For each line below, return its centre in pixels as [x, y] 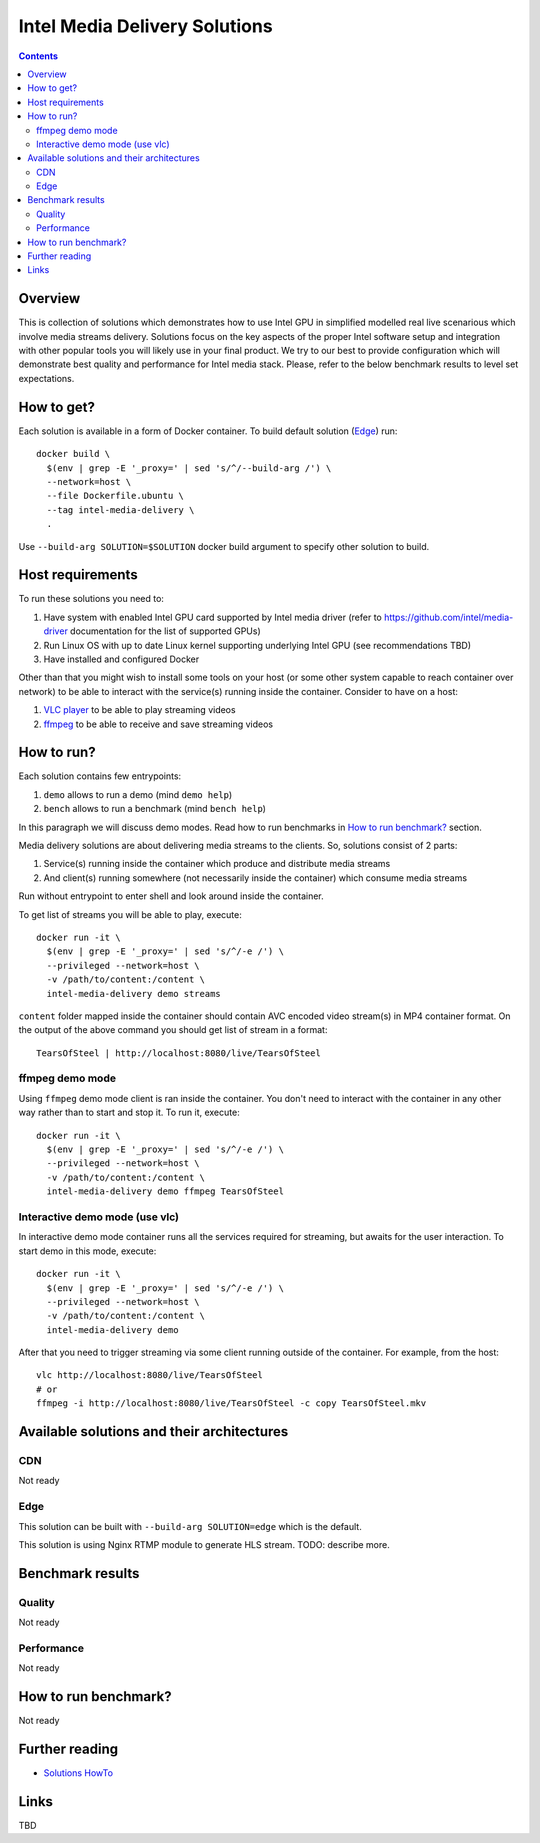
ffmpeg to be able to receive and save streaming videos [158, 724]
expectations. [46, 378]
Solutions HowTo [78, 1773]
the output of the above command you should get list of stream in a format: [173, 1030]
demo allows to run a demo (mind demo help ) [138, 794]
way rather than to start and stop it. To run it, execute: [129, 1112]
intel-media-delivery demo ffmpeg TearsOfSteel [165, 1191]
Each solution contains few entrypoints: [100, 776]
